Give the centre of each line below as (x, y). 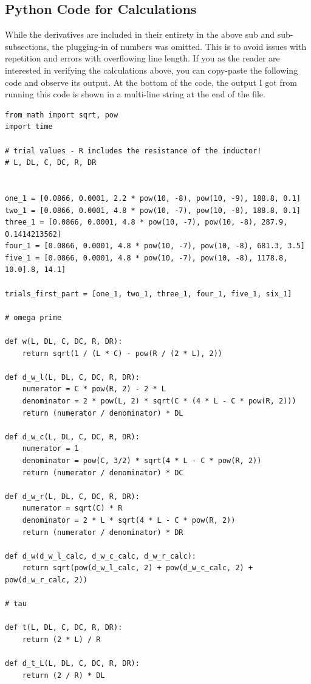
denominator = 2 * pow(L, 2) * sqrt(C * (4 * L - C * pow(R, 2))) (159, 401)
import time (29, 127)
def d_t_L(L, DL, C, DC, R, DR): (72, 664)
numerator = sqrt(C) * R (72, 508)
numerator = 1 (50, 449)
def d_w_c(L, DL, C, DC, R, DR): (72, 437)
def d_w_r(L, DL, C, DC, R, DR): (72, 496)
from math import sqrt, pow (62, 115)
